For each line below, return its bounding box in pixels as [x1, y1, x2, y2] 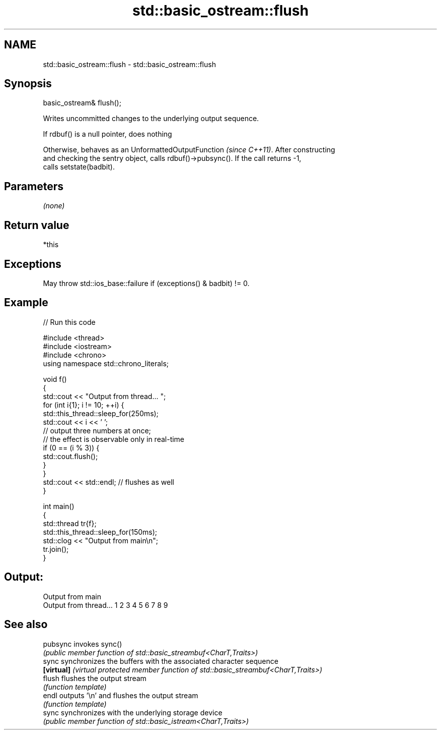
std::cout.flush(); [43, 451, 98, 461]
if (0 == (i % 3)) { [43, 443, 100, 452]
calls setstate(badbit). [43, 162, 115, 172]
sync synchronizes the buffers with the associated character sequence [43, 656, 278, 665]
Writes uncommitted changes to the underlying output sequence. [43, 114, 259, 123]
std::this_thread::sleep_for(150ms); [43, 527, 158, 536]
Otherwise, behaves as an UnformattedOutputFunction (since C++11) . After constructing [43, 145, 335, 154]
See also [4, 618, 48, 631]
